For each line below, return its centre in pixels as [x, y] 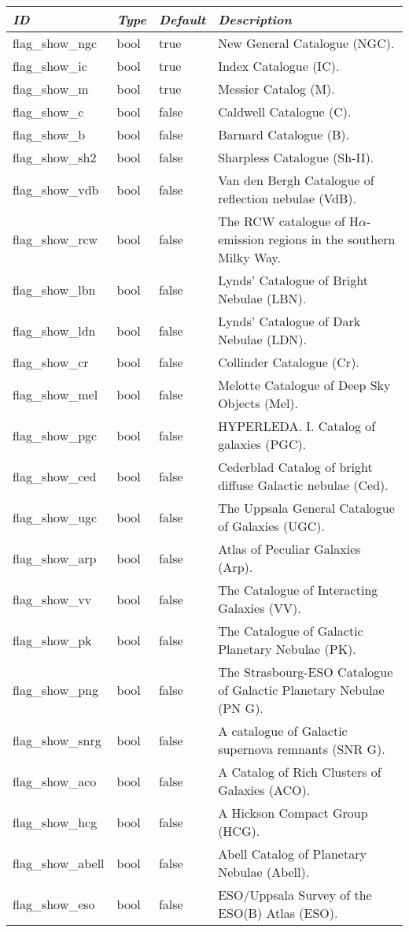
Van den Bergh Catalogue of [296, 180]
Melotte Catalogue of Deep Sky [304, 385]
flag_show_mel [55, 394]
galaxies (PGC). [262, 444]
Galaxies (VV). [260, 608]
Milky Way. [250, 257]
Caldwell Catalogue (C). [285, 111]
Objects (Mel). [258, 403]
